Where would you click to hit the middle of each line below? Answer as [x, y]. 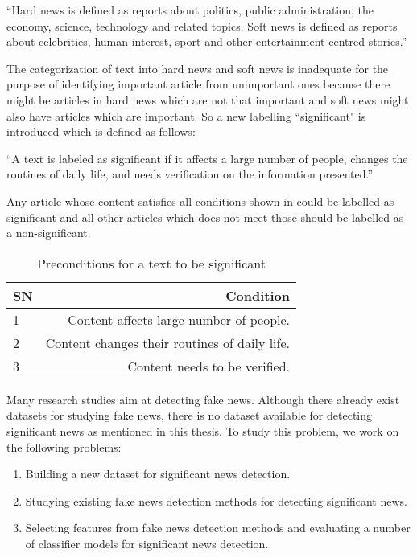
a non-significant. [49, 233]
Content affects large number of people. [179, 319]
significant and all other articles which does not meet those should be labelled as [205, 217]
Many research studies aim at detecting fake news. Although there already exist [203, 399]
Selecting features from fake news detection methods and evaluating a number [218, 528]
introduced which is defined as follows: [101, 131]
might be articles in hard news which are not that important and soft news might [208, 99]
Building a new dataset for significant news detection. [158, 474]
